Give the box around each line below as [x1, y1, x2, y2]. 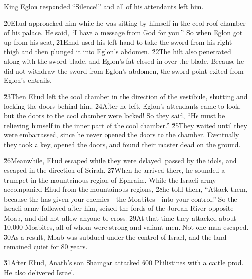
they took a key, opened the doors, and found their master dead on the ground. [4, 139, 241, 149]
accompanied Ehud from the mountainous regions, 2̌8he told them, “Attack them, [4, 184, 248, 194]
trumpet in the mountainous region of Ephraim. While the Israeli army [4, 174, 216, 185]
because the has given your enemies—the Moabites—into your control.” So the [4, 193, 237, 204]
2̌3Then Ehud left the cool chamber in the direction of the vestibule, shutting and [4, 91, 248, 101]
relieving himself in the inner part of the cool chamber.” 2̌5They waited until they [4, 120, 247, 130]
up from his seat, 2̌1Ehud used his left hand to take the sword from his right [4, 37, 232, 47]
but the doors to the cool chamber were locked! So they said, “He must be [4, 110, 225, 120]
